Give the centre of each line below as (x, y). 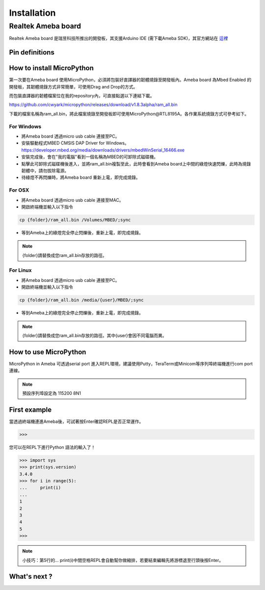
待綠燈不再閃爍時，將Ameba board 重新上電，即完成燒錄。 (81, 177)
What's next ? (31, 576)
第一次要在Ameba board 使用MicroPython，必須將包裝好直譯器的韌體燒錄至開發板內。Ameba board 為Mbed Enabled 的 (130, 80)
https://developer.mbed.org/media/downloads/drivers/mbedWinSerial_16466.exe (103, 150)
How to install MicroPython (52, 68)
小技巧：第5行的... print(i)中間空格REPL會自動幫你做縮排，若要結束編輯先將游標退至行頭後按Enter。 (123, 560)
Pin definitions (32, 52)
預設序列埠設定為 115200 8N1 (52, 393)
